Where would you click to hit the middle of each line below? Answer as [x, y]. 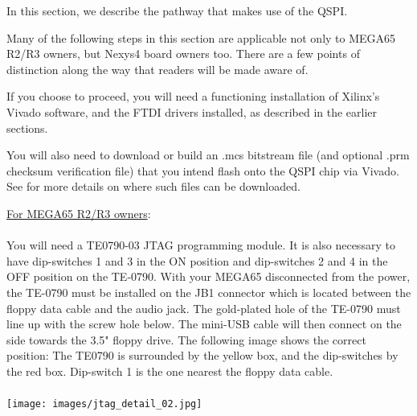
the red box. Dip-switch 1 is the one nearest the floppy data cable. [170, 371]
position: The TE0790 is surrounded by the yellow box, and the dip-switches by [202, 355]
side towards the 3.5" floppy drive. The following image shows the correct [186, 339]
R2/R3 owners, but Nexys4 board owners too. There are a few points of [183, 54]
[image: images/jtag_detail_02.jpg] [104, 404]
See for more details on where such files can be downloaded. [153, 186]
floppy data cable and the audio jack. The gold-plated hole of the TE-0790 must [204, 308]
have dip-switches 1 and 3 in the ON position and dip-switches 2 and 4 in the [197, 260]
